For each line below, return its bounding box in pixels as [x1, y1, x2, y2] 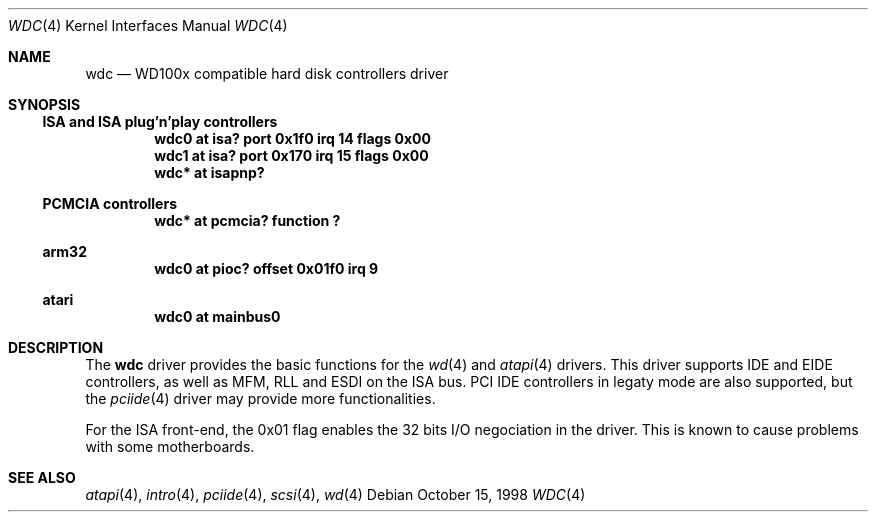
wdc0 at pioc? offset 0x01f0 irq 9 [154, 260, 379, 277]
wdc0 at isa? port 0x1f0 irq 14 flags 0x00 [154, 130, 432, 147]
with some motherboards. [85, 438, 255, 455]
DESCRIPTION [8, 339, 104, 356]
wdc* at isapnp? [154, 164, 265, 181]
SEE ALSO [8, 469, 76, 486]
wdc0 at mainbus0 [154, 308, 281, 325]
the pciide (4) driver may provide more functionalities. [85, 390, 436, 407]
